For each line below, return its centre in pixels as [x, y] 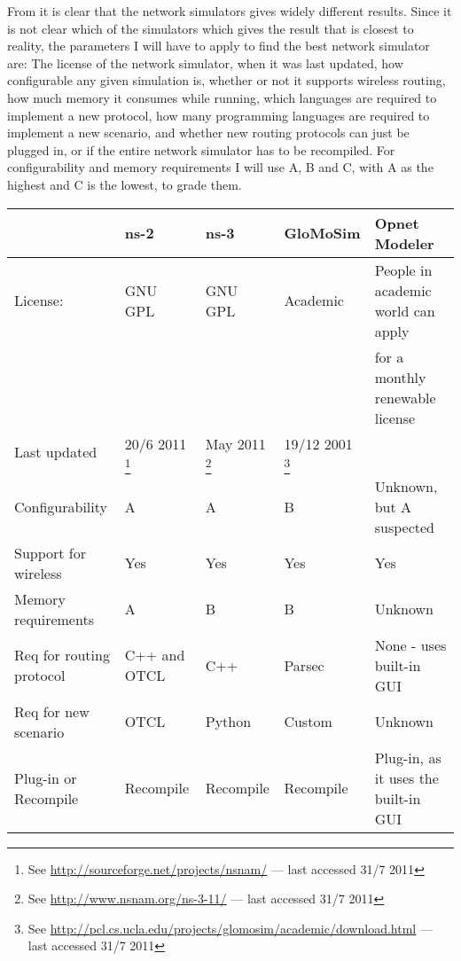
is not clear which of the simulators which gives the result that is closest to [211, 28]
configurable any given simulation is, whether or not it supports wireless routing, [227, 80]
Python [228, 722]
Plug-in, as [408, 757]
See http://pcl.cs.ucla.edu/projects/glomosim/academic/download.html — [230, 928]
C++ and [155, 655]
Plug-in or [46, 777]
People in [403, 270]
